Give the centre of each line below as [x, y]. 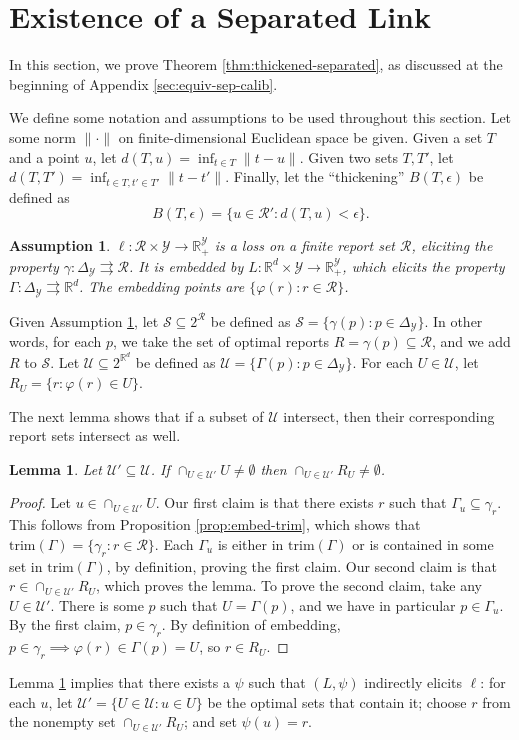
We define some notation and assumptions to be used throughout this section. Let [260, 117]
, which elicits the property [423, 265]
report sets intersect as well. [95, 435]
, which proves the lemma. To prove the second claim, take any [289, 585]
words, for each [55, 340]
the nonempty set [62, 721]
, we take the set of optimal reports [221, 340]
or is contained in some [423, 543]
